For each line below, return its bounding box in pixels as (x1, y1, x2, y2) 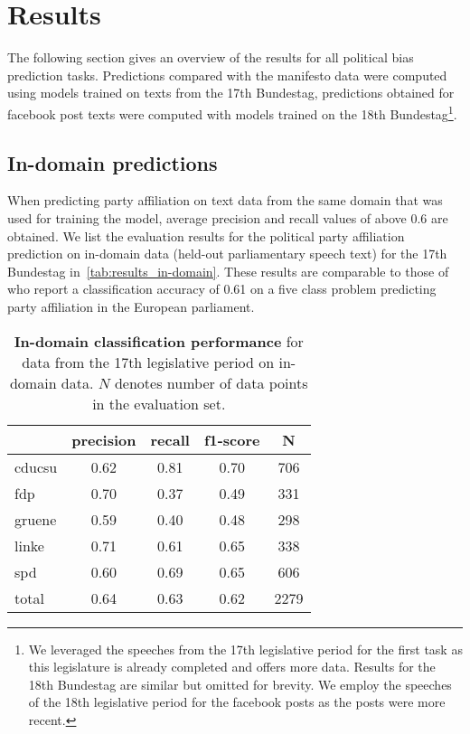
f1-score (203, 428, 260, 450)
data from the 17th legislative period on (22, 351, 275, 372)
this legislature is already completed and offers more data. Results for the (28, 657, 436, 676)
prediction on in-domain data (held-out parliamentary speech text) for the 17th (7, 244, 447, 263)
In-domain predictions (7, 148, 218, 176)
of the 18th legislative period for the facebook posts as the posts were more (28, 692, 446, 711)
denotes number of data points (114, 372, 308, 393)
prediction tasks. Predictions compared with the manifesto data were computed (7, 65, 447, 84)
